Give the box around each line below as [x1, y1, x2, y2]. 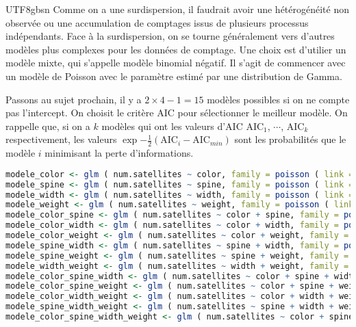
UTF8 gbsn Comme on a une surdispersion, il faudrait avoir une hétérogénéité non [5, 2, 350, 16]
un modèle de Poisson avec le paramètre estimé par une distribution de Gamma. [5, 68, 342, 83]
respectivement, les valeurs [5, 132, 117, 146]
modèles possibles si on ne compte [207, 92, 350, 106]
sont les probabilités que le [234, 132, 346, 146]
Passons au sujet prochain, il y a [5, 92, 142, 106]
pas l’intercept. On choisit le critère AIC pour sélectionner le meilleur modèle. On [5, 105, 348, 120]
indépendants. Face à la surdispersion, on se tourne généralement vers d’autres [5, 29, 335, 43]
